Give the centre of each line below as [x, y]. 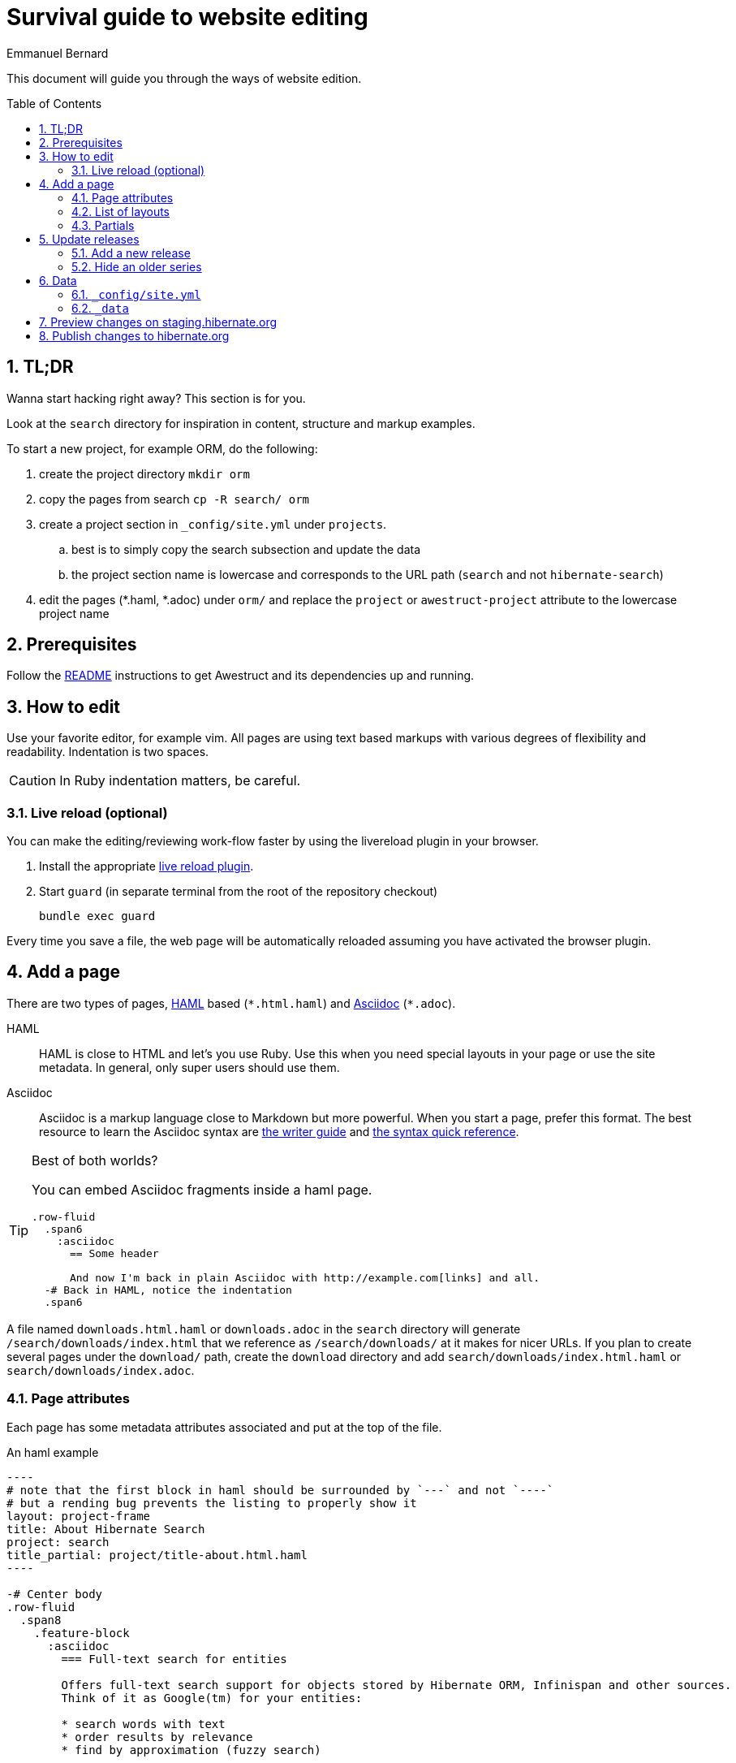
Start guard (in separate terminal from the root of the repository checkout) [239, 892]
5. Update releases [89, 239]
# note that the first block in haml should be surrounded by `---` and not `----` [280, 1490]
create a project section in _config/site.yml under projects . [213, 524]
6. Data [58, 280]
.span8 [41, 1620]
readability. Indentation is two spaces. [108, 752]
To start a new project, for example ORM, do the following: [162, 448]
